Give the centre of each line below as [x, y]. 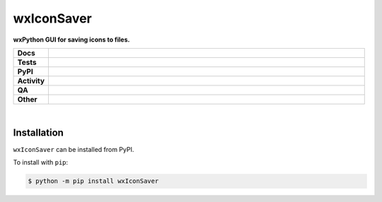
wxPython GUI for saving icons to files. [71, 40]
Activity [31, 81]
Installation [38, 132]
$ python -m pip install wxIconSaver [93, 181]
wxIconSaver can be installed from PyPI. [74, 149]
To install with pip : [41, 162]
